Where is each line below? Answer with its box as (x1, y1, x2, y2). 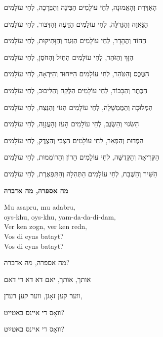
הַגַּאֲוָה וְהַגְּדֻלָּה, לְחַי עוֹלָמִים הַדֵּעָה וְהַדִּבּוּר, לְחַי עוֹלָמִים (4, 18, 148, 29)
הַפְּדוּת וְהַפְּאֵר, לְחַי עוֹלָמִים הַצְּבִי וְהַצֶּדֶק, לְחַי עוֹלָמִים (4, 135, 144, 145)
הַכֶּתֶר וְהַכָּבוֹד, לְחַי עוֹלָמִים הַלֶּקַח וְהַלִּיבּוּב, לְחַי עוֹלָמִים (4, 85, 148, 95)
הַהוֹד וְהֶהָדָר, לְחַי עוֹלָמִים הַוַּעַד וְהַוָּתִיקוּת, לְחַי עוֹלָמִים (4, 35, 146, 46)
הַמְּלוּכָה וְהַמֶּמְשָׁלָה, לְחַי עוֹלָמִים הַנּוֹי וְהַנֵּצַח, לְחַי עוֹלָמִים (4, 102, 153, 112)
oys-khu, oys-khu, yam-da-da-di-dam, (4, 211, 116, 222)
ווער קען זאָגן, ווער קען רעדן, (4, 290, 82, 301)
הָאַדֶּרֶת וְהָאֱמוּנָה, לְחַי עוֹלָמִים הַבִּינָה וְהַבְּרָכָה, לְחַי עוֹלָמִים (4, 2, 157, 12)
